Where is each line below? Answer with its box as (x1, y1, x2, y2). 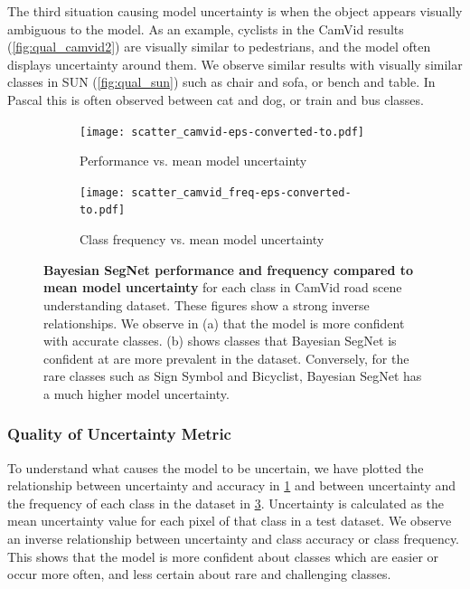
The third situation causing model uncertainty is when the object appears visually (7, 2, 463, 20)
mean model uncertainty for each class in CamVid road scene (43, 278, 402, 297)
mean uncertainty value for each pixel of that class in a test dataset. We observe (7, 511, 452, 530)
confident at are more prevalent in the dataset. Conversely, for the (43, 348, 409, 367)
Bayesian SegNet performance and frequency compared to (43, 260, 414, 279)
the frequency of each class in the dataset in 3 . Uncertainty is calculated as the (7, 493, 445, 512)
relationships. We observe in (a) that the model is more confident (43, 313, 405, 332)
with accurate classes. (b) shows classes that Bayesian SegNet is (43, 331, 397, 350)
